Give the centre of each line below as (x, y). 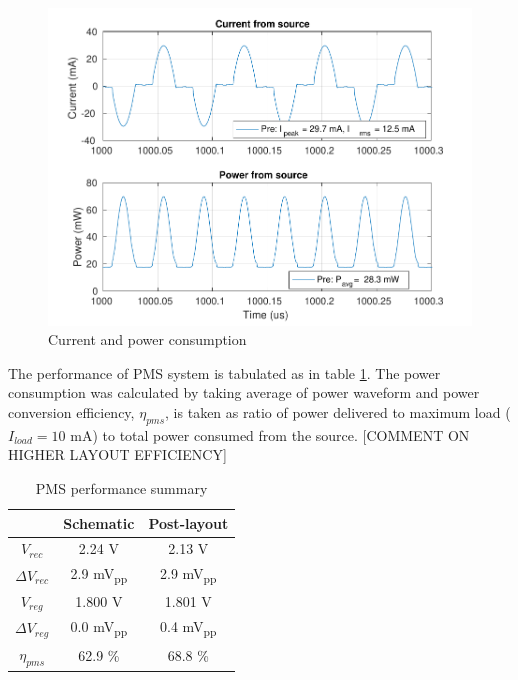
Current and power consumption (147, 339)
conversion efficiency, (71, 412)
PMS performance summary (121, 488)
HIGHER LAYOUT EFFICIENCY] (117, 454)
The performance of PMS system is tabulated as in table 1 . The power (224, 372)
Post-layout (188, 522)
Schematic (99, 522)
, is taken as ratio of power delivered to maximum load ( (338, 412)
